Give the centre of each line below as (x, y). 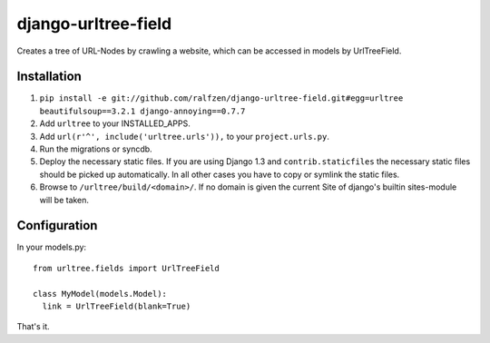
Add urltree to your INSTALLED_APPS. (115, 123)
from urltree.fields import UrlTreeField (126, 268)
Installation (49, 77)
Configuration (57, 225)
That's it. (33, 327)
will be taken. (64, 200)
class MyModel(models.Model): (100, 294)
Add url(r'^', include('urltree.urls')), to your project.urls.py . (185, 136)
